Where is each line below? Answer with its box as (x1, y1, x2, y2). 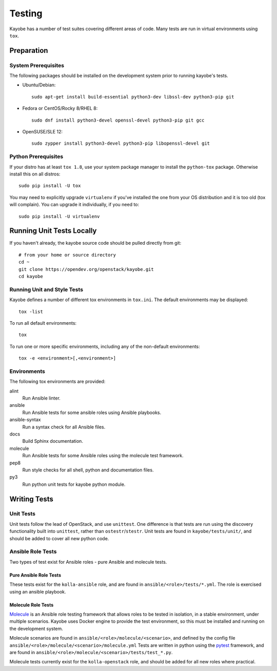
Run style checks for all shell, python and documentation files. (22, 467, 154, 473)
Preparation (9, 46, 48, 55)
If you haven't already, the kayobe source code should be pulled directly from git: (9, 240, 182, 246)
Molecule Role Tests (9, 602, 54, 608)
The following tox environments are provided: (9, 379, 106, 385)
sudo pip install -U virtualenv (18, 213, 100, 219)
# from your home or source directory (18, 252, 116, 258)
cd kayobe (18, 273, 43, 279)
